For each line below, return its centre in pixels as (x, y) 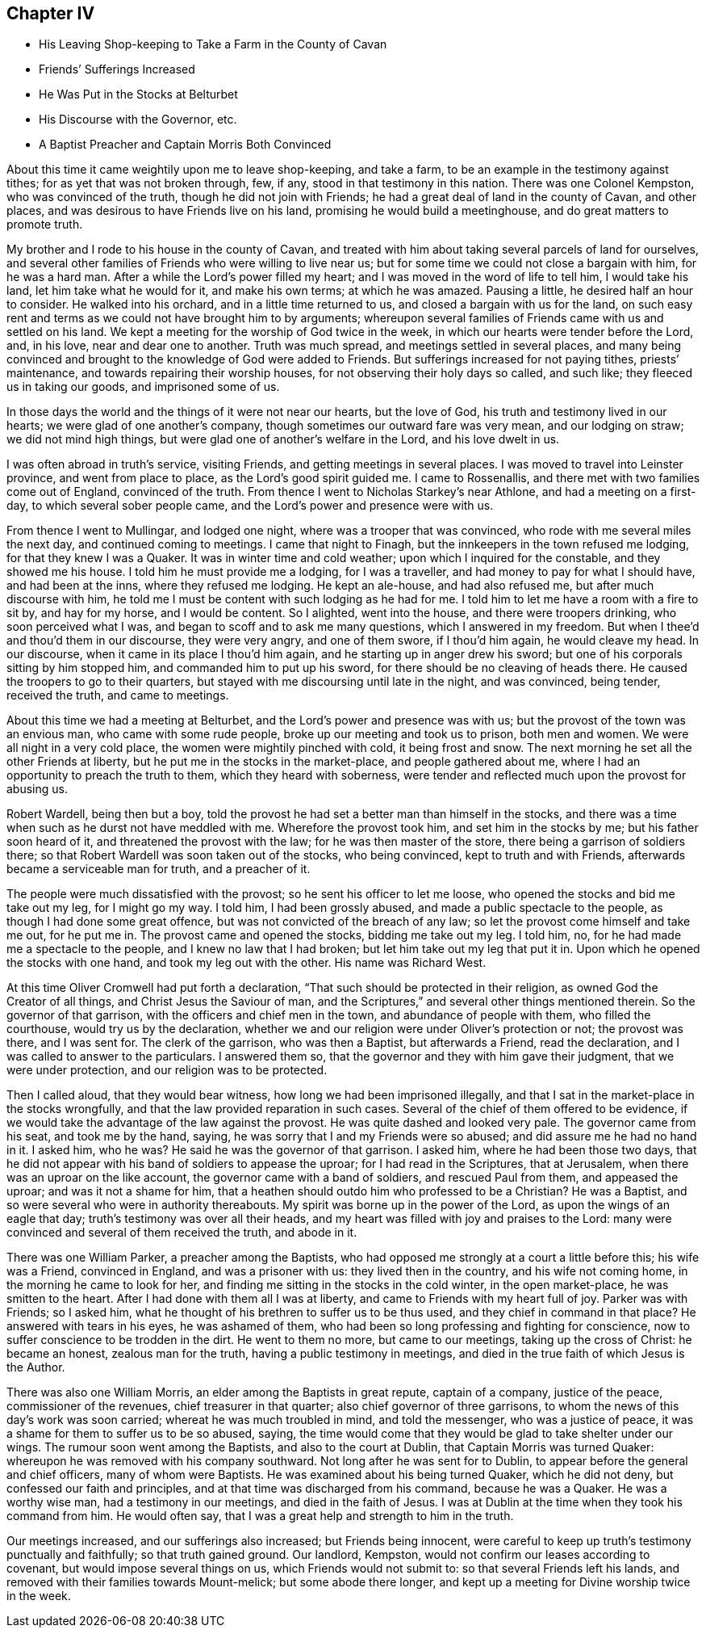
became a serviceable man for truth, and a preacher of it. (159, 869)
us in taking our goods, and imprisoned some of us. (143, 387)
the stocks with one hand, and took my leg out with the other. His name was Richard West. (246, 963)
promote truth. (45, 225)
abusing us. (37, 789)
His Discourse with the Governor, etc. (138, 120)
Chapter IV (51, 13)
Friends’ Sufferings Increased (117, 69)
